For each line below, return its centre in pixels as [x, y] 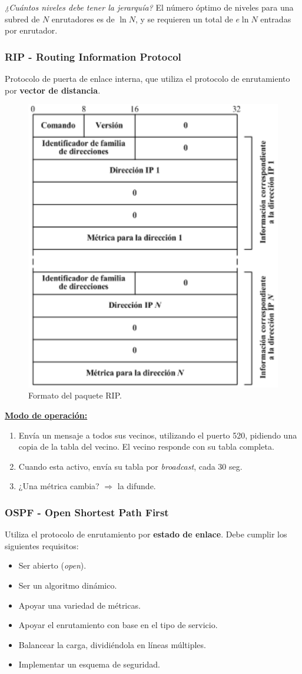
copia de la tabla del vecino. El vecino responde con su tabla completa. [146, 446]
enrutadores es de [83, 19]
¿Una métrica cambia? [59, 486]
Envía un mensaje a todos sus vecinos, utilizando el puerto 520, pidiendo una [158, 435]
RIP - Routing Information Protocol [93, 56]
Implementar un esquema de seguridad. [89, 664]
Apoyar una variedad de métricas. [79, 605]
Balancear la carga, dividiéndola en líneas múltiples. [112, 644]
